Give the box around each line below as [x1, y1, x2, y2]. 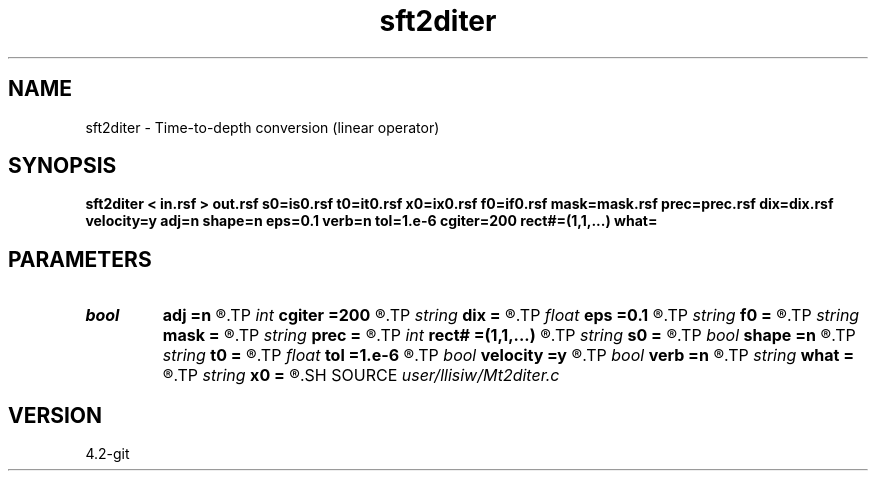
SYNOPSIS [8, 153, 117, 179]
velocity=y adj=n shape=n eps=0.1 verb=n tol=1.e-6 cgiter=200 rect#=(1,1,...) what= [85, 212, 658, 230]
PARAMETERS [8, 246, 152, 272]
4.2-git [85, 445, 130, 463]
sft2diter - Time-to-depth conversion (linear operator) [85, 118, 440, 136]
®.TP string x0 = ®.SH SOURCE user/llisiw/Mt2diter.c [162, 365, 560, 386]
